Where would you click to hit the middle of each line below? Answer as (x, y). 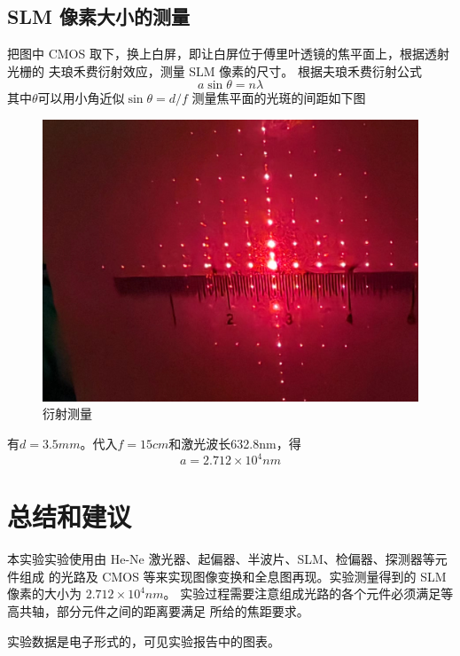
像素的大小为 (44, 594)
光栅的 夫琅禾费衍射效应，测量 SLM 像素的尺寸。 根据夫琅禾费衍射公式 (215, 70)
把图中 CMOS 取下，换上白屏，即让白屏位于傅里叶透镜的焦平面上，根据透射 (228, 54)
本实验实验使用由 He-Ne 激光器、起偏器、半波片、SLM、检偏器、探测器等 (221, 559)
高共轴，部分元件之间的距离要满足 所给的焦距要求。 (158, 611)
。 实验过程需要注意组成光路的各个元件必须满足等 (308, 594)
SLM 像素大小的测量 (98, 16)
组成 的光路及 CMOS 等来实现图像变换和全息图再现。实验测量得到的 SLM (233, 576)
